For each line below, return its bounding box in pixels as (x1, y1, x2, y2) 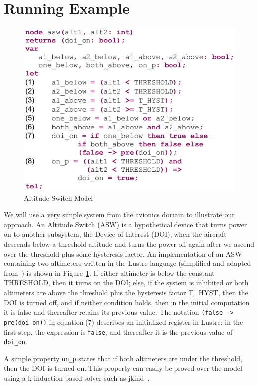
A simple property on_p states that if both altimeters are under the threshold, (4, 353, 242, 363)
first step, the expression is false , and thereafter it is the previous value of (4, 326, 233, 337)
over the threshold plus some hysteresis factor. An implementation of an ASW (4, 248, 242, 258)
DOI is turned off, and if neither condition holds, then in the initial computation (4, 297, 250, 307)
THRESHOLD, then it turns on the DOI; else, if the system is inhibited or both (4, 277, 249, 288)
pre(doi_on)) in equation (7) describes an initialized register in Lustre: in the (4, 316, 243, 327)
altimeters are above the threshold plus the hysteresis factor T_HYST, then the (4, 287, 248, 297)
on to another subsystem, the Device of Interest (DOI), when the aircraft (4, 229, 227, 239)
